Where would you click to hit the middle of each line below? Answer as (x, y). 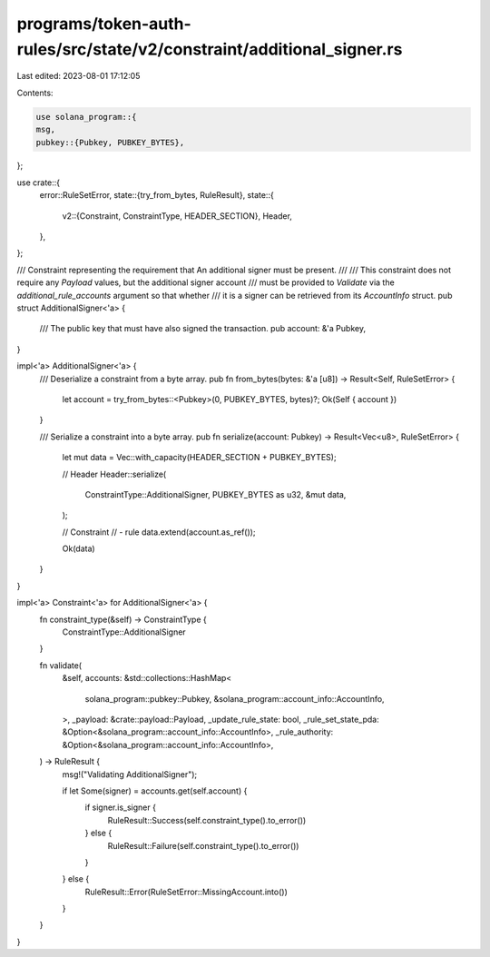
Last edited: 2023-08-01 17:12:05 (78, 76)
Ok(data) (78, 548)
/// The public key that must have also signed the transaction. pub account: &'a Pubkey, (203, 329)
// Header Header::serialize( (114, 474)
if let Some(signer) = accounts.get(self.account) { (155, 791)
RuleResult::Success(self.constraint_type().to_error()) (207, 820)
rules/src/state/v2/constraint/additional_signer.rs (210, 49)
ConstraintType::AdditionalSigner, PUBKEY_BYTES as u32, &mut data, (216, 494)
